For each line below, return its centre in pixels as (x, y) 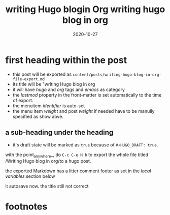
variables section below (30, 176)
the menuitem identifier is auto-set (49, 106)
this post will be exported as (42, 74)
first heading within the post (66, 60)
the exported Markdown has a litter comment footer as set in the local (78, 171)
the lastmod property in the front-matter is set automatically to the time (87, 95)
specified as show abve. (38, 116)
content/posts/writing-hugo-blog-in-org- (117, 75)
